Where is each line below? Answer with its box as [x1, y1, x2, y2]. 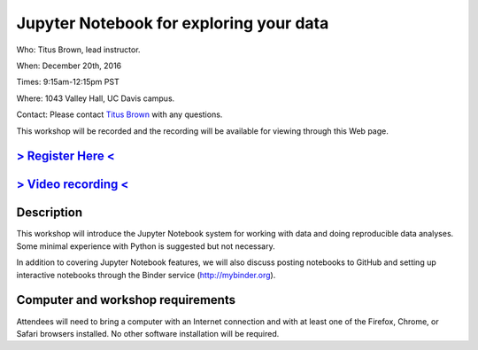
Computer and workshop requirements [16, 292, 236, 307]
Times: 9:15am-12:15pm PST [16, 76, 119, 88]
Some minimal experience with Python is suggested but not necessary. [16, 240, 275, 252]
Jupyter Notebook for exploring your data [16, 13, 329, 33]
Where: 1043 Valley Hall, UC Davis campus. [16, 93, 175, 104]
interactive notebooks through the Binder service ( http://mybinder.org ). [16, 269, 276, 280]
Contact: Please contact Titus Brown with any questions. [16, 109, 223, 120]
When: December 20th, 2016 [16, 60, 122, 71]
